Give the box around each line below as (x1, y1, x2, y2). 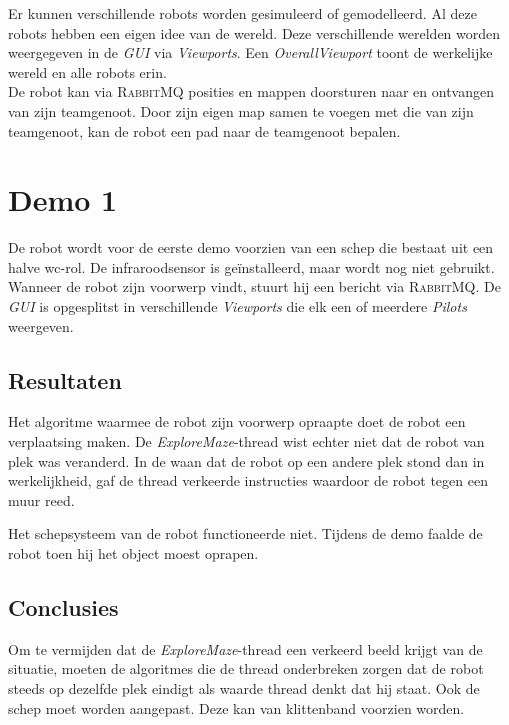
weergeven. (8, 315, 74, 336)
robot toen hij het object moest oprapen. (8, 543, 259, 564)
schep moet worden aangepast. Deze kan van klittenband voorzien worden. (8, 697, 465, 718)
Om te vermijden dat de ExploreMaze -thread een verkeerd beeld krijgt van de (8, 638, 483, 659)
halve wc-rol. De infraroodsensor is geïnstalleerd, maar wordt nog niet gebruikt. (8, 256, 495, 277)
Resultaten (8, 364, 122, 395)
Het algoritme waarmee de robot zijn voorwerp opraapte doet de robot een (8, 411, 466, 432)
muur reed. (8, 489, 75, 510)
